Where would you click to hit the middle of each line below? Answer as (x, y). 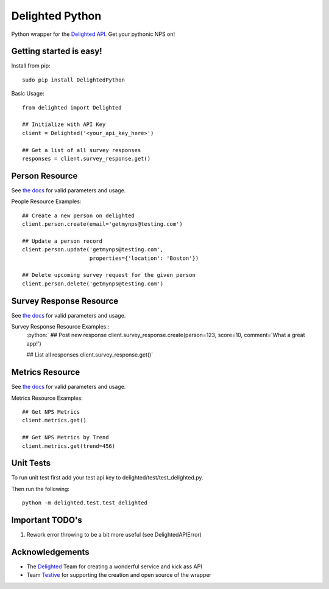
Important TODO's (47, 520)
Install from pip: (31, 66)
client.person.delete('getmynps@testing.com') (93, 284)
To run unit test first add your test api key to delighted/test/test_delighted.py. (107, 478)
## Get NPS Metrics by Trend (65, 437)
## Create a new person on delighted (79, 215)
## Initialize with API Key (64, 124)
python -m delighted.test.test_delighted (85, 503)
